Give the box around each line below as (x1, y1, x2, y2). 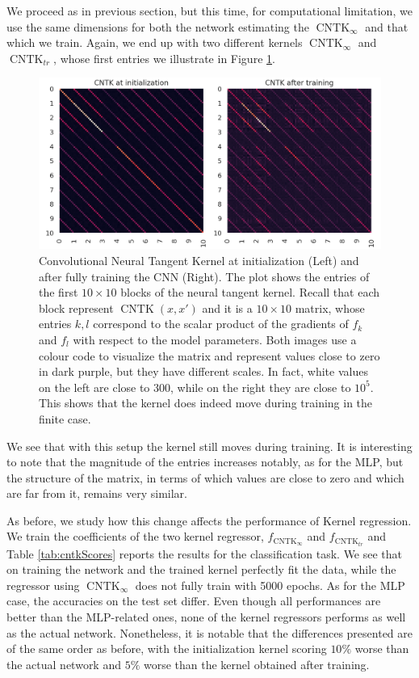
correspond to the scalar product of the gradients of (93, 315, 349, 332)
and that (365, 18, 409, 35)
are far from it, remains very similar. (6, 485, 187, 502)
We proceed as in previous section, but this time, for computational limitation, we (6, 2, 413, 19)
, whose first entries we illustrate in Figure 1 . (53, 49, 275, 66)
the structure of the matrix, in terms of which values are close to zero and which (6, 469, 404, 486)
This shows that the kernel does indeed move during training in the (39, 394, 373, 411)
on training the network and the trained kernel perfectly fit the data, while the (6, 561, 396, 578)
